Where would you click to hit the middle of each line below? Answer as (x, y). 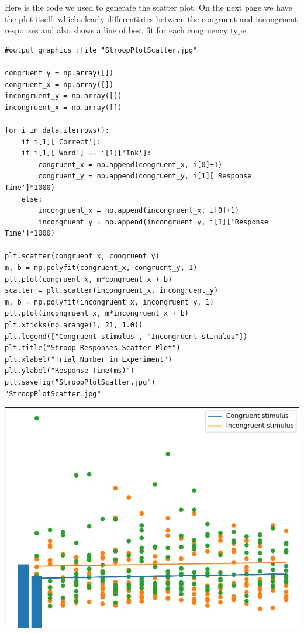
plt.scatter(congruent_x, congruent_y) (82, 256)
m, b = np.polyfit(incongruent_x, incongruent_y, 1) (109, 302)
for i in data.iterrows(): (57, 130)
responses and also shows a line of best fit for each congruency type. (127, 30)
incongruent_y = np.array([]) (63, 96)
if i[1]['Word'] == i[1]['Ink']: (86, 153)
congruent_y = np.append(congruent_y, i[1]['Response (145, 176)
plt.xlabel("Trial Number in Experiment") (89, 359)
